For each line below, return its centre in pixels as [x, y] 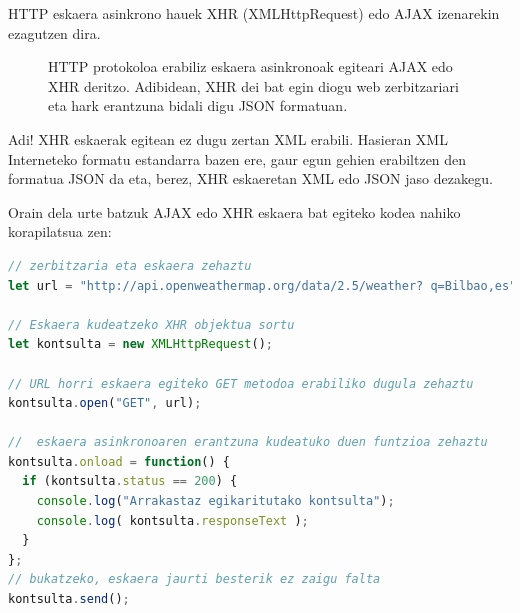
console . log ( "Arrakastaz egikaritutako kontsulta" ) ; [215, 501]
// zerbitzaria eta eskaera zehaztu [130, 265]
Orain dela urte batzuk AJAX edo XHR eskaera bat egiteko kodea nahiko [234, 211]
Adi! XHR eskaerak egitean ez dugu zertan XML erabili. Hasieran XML [228, 138]
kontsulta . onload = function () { [119, 461]
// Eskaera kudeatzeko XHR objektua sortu [151, 324]
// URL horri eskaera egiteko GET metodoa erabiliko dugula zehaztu [241, 383]
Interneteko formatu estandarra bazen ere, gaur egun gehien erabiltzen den [237, 158]
